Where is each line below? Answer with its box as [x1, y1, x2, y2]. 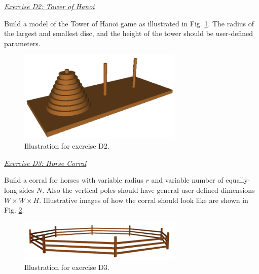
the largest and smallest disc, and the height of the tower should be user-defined [4, 28, 253, 39]
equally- [226, 175, 250, 185]
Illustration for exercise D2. [24, 141, 109, 151]
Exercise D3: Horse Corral [4, 157, 87, 168]
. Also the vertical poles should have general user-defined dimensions [42, 184, 255, 195]
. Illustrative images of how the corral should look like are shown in [39, 194, 248, 205]
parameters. [4, 38, 41, 48]
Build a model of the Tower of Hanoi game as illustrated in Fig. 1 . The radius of [4, 18, 254, 28]
